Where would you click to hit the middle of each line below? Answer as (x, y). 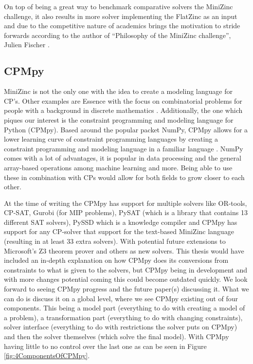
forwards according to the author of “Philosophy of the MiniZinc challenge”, (117, 35)
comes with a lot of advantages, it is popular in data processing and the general (123, 158)
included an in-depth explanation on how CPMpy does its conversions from (116, 260)
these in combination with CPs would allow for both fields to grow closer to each (124, 177)
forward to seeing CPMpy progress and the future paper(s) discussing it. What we (126, 289)
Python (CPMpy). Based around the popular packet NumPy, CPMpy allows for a (126, 129)
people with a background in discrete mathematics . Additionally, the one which (123, 110)
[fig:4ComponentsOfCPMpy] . (47, 355)
